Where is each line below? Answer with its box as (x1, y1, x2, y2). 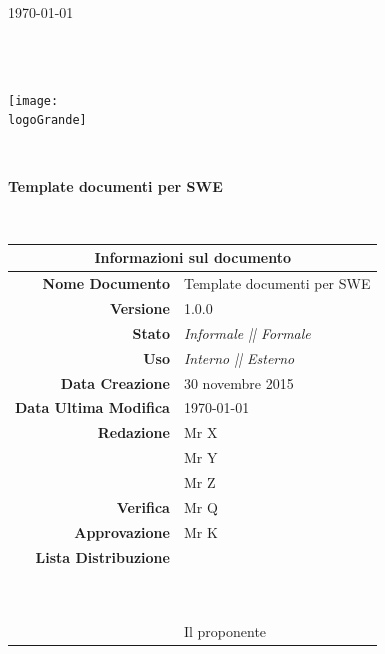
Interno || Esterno (183, 347, 295, 368)
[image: (8, 93, 59, 108)
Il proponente (183, 621, 267, 642)
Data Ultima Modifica (15, 397, 170, 418)
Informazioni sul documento (94, 247, 292, 268)
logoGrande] (8, 113, 87, 128)
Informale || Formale (183, 322, 311, 343)
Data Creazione (60, 372, 170, 393)
